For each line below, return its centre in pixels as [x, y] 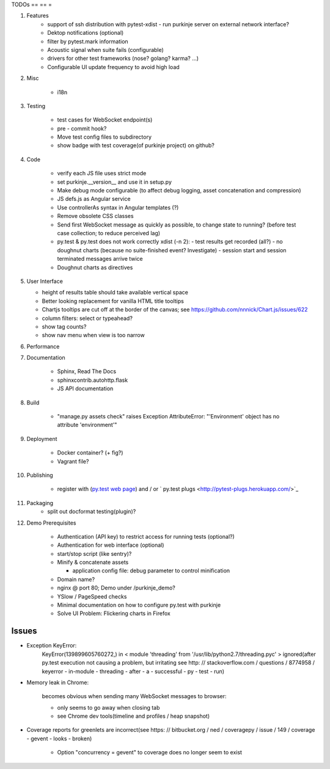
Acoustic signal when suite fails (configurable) [106, 49]
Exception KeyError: [52, 646]
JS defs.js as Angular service [94, 199]
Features [38, 16]
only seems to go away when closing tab [108, 707]
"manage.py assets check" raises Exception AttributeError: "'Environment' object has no [168, 417]
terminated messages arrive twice [100, 259]
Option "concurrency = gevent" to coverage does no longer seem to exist [150, 753]
